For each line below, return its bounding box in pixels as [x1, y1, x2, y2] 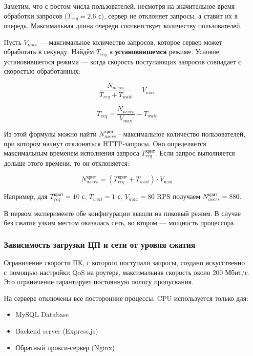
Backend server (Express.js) [15, 325, 98, 336]
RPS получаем [157, 191, 201, 201]
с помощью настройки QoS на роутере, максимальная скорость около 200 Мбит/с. [4, 267, 250, 277]
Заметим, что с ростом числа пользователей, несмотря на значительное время [4, 1, 235, 11]
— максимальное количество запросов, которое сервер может [40, 37, 222, 47]
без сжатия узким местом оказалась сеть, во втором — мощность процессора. [4, 218, 236, 228]
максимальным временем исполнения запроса [4, 148, 139, 158]
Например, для [4, 191, 48, 201]
